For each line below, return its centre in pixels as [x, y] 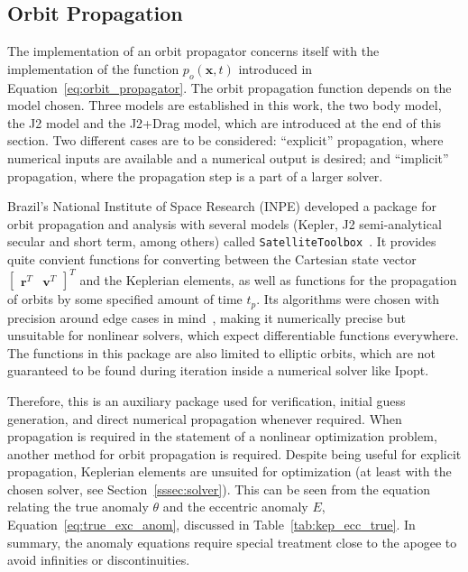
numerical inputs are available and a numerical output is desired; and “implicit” [228, 157]
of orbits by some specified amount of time [125, 299]
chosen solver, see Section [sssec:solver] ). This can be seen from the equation [219, 489]
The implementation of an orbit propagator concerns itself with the [193, 51]
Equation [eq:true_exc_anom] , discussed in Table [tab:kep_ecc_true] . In [211, 525]
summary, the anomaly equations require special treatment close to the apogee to [232, 542]
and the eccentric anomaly [235, 507]
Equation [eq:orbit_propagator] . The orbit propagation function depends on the [229, 87]
